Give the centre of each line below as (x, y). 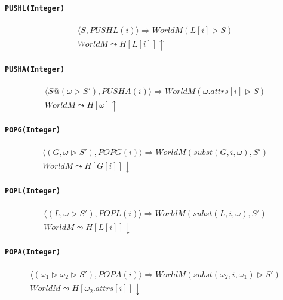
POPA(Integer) (33, 252)
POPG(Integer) (33, 130)
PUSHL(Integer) (35, 8)
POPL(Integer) (33, 191)
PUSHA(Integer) (35, 69)
